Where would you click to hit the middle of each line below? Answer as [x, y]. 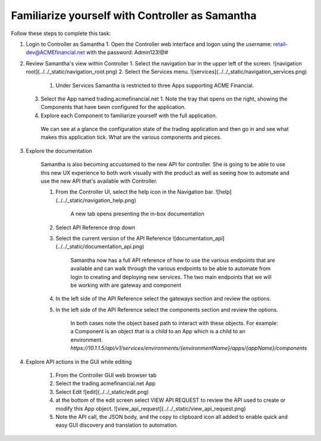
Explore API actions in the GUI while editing [79, 362]
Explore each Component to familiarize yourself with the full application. [129, 115]
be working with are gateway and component [126, 285]
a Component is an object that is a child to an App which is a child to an [158, 331]
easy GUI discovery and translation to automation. [117, 425]
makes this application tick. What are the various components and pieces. [131, 137]
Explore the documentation [59, 151]
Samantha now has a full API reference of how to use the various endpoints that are [173, 260]
